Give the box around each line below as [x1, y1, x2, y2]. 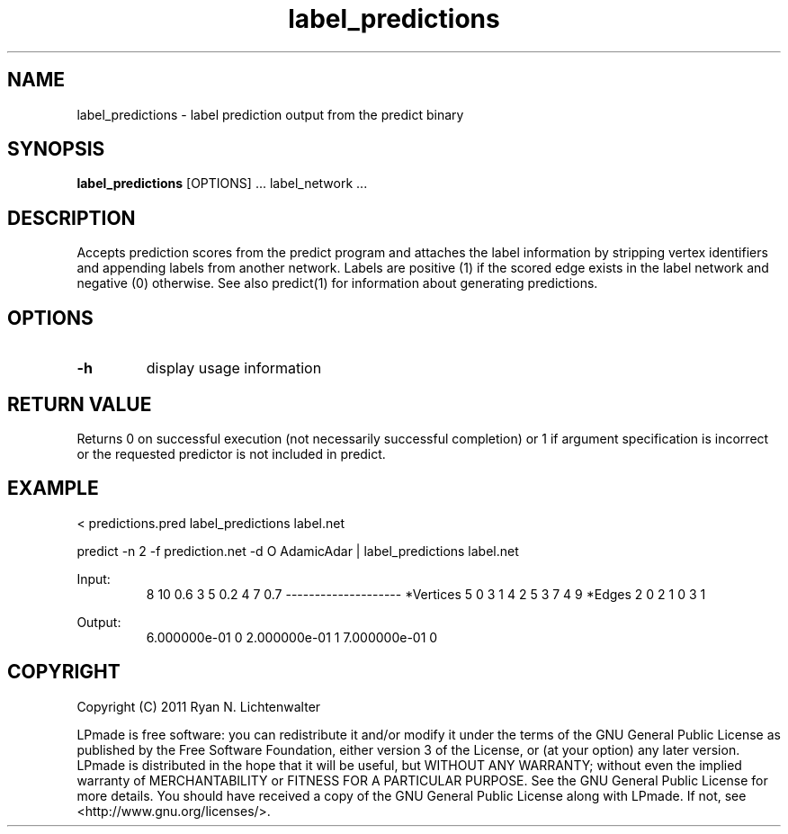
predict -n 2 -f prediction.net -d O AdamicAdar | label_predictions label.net [76, 543, 519, 559]
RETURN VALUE [7, 392, 152, 416]
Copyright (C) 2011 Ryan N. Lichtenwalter [76, 698, 321, 714]
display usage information [146, 359, 322, 378]
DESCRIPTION [7, 206, 136, 229]
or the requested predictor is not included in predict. [76, 445, 386, 462]
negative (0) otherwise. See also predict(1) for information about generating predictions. [76, 275, 598, 291]
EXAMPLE [7, 477, 99, 500]
